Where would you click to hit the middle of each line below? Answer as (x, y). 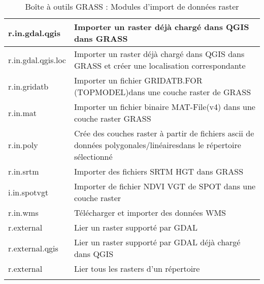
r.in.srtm (24, 171)
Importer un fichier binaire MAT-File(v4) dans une (164, 107)
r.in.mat (23, 112)
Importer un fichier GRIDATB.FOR (138, 80)
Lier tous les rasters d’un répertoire (137, 268)
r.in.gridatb (28, 86)
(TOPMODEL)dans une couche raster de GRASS (162, 92)
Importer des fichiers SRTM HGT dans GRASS (159, 171)
